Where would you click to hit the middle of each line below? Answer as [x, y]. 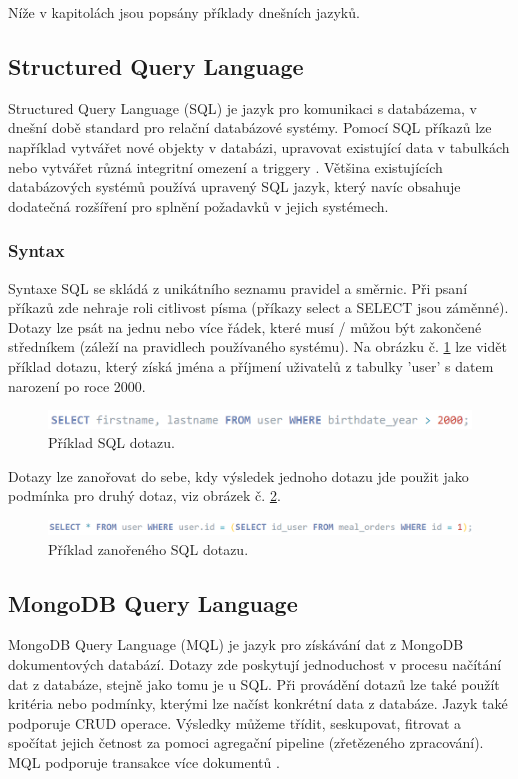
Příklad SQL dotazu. [111, 442]
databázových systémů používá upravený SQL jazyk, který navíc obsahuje [234, 186]
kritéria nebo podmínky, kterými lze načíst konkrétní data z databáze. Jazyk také [258, 703]
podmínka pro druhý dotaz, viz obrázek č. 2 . [144, 495]
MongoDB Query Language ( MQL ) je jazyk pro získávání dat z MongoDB [236, 644]
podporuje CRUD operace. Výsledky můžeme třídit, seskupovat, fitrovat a [235, 722]
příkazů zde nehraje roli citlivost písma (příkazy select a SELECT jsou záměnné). [258, 307]
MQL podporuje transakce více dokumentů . [144, 761]
